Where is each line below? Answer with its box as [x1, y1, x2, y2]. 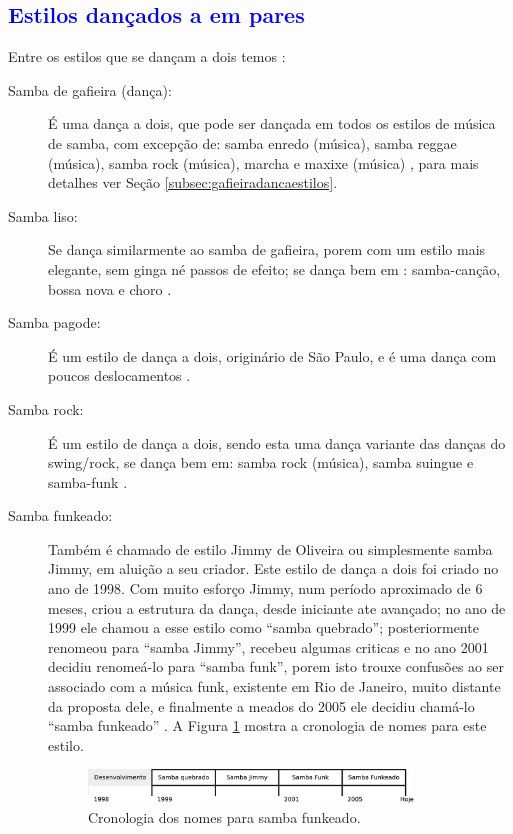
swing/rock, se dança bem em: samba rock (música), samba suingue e [48, 452, 474, 473]
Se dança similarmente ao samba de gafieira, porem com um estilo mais [48, 239, 486, 260]
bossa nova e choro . [48, 278, 172, 299]
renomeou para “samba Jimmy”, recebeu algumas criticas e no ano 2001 [48, 636, 489, 657]
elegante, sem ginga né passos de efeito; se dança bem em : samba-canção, [48, 258, 501, 279]
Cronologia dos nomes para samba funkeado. [88, 806, 361, 827]
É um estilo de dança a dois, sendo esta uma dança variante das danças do [48, 432, 506, 453]
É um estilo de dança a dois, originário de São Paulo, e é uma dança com [48, 345, 497, 366]
